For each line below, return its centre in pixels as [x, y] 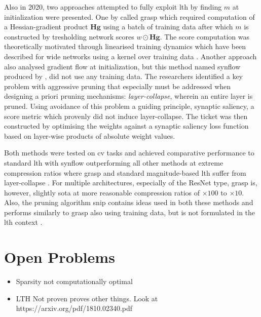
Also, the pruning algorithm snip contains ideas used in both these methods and [129, 202]
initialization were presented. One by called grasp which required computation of [129, 16]
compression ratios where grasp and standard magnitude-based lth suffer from [125, 172]
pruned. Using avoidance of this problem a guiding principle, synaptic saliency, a [129, 106]
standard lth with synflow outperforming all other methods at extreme [114, 162]
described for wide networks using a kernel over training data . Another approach [130, 56]
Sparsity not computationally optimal [74, 281]
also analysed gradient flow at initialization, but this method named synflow [122, 66]
